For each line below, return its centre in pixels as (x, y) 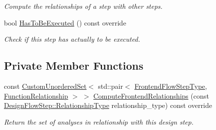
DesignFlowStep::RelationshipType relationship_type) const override (108, 105)
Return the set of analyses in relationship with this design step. (99, 121)
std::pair (110, 86)
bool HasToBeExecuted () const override (65, 22)
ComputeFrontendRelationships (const (151, 95)
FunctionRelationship (36, 95)
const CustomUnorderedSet (45, 86)
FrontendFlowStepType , (171, 86)
